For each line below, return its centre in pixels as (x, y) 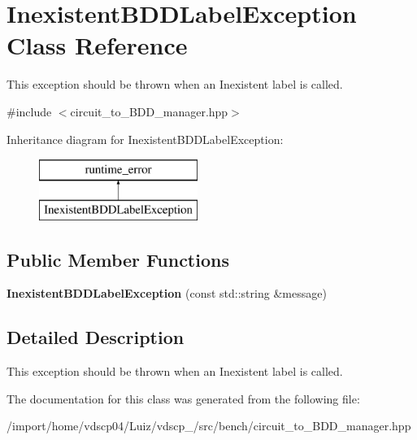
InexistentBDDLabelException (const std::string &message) (167, 293)
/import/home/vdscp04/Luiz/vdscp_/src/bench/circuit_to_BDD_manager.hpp (209, 426)
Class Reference (97, 45)
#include (29, 111)
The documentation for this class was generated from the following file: (183, 398)
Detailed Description (96, 337)
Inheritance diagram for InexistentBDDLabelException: (145, 139)
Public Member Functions (118, 259)
